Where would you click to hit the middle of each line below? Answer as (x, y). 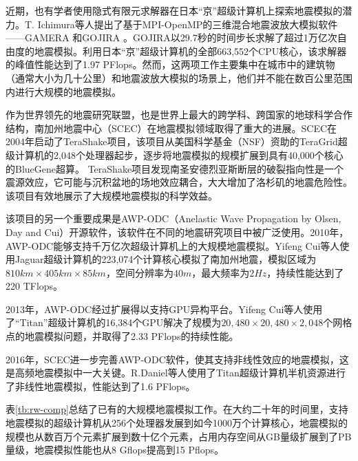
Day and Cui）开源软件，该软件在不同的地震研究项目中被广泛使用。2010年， (177, 232)
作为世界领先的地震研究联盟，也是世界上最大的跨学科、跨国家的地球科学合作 (179, 115)
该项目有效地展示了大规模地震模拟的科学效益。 (112, 195)
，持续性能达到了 (305, 272)
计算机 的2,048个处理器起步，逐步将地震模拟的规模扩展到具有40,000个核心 (179, 154)
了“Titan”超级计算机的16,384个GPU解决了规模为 (114, 322)
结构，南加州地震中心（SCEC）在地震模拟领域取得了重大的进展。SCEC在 (171, 128)
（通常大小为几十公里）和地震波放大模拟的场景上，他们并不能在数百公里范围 (179, 77)
